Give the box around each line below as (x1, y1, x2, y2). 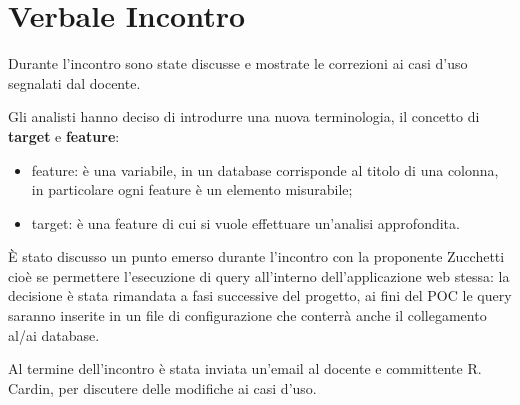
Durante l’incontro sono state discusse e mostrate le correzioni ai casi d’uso (8, 53, 468, 74)
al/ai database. (8, 324, 100, 345)
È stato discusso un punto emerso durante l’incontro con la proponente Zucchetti (8, 246, 505, 267)
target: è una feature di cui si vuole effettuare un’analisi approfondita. (31, 212, 460, 233)
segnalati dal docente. (8, 72, 141, 93)
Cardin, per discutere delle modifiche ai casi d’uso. (8, 377, 317, 398)
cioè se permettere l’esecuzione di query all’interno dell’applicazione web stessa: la (8, 265, 510, 286)
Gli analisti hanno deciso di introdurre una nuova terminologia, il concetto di (8, 106, 480, 127)
